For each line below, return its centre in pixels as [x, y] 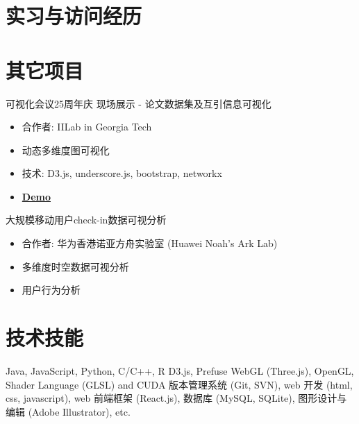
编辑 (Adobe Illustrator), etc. [68, 411]
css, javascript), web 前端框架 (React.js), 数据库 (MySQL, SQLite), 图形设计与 [176, 398]
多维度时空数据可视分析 [75, 266]
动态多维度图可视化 [66, 150]
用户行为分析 [51, 290]
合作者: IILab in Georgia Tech [87, 127]
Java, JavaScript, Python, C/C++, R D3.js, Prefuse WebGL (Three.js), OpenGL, [180, 370]
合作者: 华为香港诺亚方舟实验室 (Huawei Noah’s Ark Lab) [150, 243]
